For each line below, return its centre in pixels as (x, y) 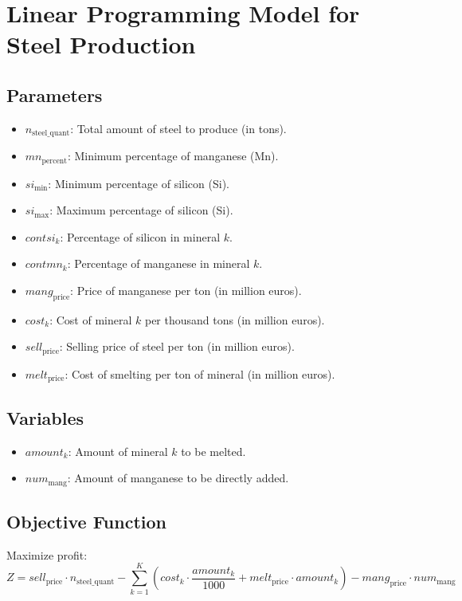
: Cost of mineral (91, 319)
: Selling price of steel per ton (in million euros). (177, 346)
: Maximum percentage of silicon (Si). (141, 210)
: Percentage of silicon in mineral (140, 236)
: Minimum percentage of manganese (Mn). (173, 156)
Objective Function (87, 521)
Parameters (55, 94)
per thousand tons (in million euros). (235, 319)
